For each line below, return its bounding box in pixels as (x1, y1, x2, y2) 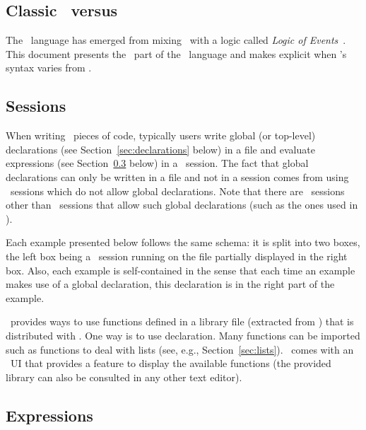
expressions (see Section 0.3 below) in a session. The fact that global (6, 156, 309, 170)
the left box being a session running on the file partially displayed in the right (6, 248, 348, 263)
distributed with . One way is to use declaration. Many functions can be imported (6, 327, 360, 342)
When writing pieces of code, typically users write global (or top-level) (6, 128, 316, 143)
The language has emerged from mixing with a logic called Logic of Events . (6, 33, 346, 47)
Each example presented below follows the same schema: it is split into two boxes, (6, 235, 360, 250)
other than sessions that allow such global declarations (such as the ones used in (6, 197, 358, 212)
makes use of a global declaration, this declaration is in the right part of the (6, 277, 335, 291)
